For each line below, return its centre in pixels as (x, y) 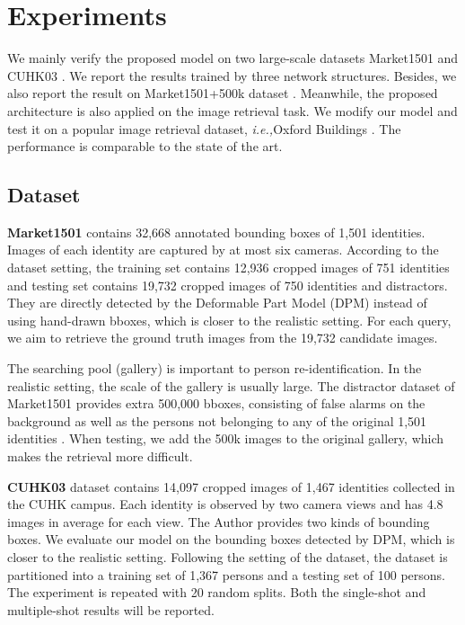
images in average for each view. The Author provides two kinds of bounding (219, 521)
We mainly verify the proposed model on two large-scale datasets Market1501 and (233, 58)
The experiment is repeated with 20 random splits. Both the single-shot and (217, 592)
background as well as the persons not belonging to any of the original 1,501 (217, 420)
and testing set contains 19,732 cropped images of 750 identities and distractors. (228, 285)
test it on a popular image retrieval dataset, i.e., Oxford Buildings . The (204, 128)
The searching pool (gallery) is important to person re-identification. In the (215, 368)
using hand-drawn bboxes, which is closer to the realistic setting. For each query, (229, 320)
